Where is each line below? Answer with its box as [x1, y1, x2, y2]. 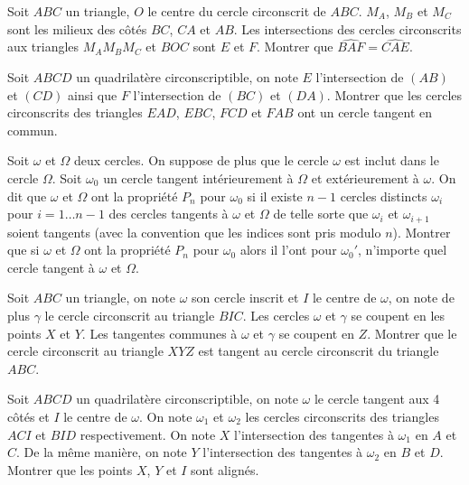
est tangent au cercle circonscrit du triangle [198, 341, 439, 360]
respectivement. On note [80, 424, 216, 443]
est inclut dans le [344, 151, 439, 170]
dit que [7, 186, 47, 205]
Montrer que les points [7, 460, 133, 479]
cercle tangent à [7, 257, 95, 276]
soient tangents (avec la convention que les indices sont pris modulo [7, 222, 381, 241]
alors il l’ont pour [239, 240, 337, 259]
